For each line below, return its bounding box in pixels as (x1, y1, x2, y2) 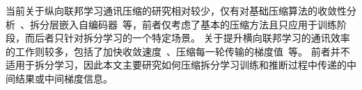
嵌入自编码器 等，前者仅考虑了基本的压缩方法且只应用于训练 (58, 17, 337, 31)
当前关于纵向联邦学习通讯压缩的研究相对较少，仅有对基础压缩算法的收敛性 (6, 3, 347, 17)
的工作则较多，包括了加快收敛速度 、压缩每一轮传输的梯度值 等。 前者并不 (6, 44, 350, 58)
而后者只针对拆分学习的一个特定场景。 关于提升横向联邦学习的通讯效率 (24, 30, 350, 45)
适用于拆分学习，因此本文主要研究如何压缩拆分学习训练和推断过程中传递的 (6, 57, 347, 72)
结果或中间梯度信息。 (15, 71, 113, 85)
